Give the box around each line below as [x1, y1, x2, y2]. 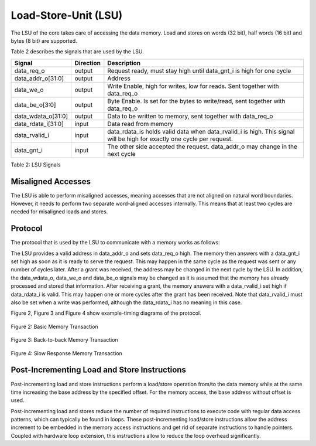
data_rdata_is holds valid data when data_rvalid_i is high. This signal [107, 127, 295, 135]
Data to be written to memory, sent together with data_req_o [107, 112, 273, 120]
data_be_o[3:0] [14, 100, 56, 108]
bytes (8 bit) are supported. [11, 37, 77, 44]
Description [107, 59, 140, 67]
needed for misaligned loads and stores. [11, 208, 108, 215]
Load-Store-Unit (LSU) [11, 9, 123, 22]
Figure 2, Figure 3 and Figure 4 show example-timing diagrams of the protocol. [11, 309, 201, 316]
